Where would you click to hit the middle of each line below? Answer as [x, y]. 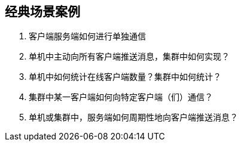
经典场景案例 [42, 12]
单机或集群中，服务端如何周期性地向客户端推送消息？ [133, 117]
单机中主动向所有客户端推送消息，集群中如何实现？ [129, 57]
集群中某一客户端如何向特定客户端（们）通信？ [121, 97]
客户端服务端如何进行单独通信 [87, 36]
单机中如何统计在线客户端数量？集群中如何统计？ [125, 77]
